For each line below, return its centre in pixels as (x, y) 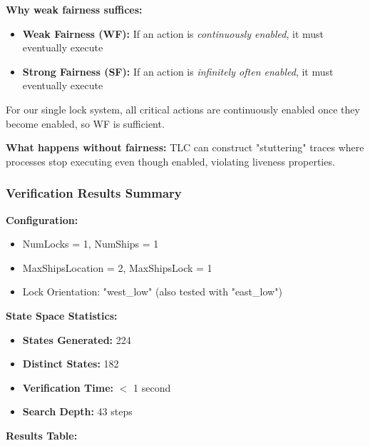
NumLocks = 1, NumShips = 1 (91, 244)
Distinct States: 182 (71, 364)
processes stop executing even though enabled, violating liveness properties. (170, 161)
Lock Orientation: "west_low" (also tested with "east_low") (152, 292)
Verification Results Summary (94, 193)
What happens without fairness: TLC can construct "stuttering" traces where (185, 147)
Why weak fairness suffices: (74, 9)
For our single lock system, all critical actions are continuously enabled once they (183, 109)
